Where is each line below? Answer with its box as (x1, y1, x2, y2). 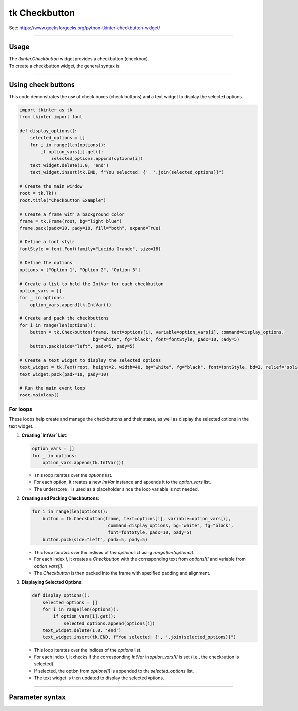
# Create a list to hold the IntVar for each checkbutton (19, 281, 164, 287)
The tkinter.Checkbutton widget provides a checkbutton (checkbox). (9, 56, 149, 62)
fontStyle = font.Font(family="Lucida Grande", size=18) (19, 246, 161, 252)
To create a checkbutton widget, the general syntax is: (9, 63, 121, 69)
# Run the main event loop (19, 385, 85, 391)
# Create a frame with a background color (19, 211, 125, 217)
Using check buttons (9, 80, 75, 89)
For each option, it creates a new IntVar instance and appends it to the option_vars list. (34, 479, 211, 485)
